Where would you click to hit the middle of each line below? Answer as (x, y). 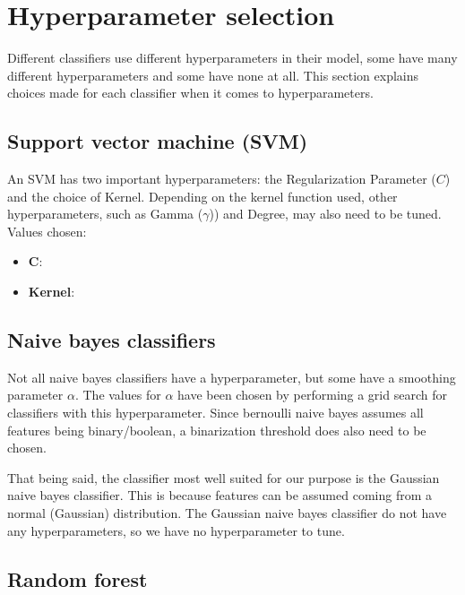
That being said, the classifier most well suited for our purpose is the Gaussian (224, 477)
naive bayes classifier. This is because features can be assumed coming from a (220, 495)
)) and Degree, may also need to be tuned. (325, 214)
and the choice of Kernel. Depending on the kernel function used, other (202, 196)
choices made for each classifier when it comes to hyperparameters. (190, 93)
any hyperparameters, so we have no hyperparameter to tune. (176, 530)
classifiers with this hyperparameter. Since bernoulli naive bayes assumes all (215, 413)
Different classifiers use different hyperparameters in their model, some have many (232, 58)
